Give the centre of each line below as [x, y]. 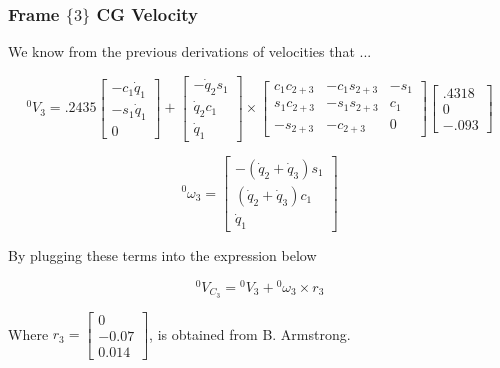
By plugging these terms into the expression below [162, 255]
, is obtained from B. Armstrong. [250, 333]
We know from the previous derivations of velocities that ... [190, 51]
